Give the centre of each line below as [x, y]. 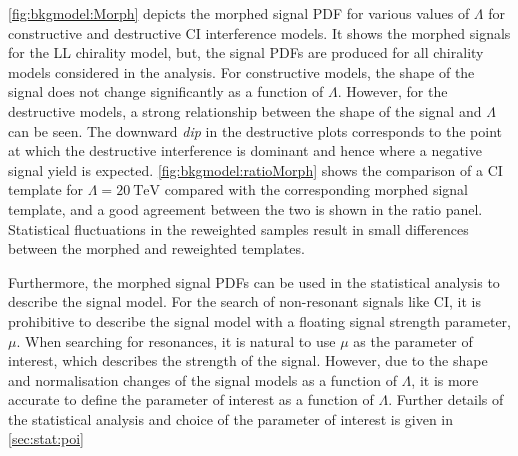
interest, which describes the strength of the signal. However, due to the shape [248, 360]
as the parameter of [413, 340]
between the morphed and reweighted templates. [156, 248]
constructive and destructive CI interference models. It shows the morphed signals [259, 32]
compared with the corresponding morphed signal [316, 189]
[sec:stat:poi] [46, 438]
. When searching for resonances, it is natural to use [176, 340]
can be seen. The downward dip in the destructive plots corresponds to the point [255, 130]
